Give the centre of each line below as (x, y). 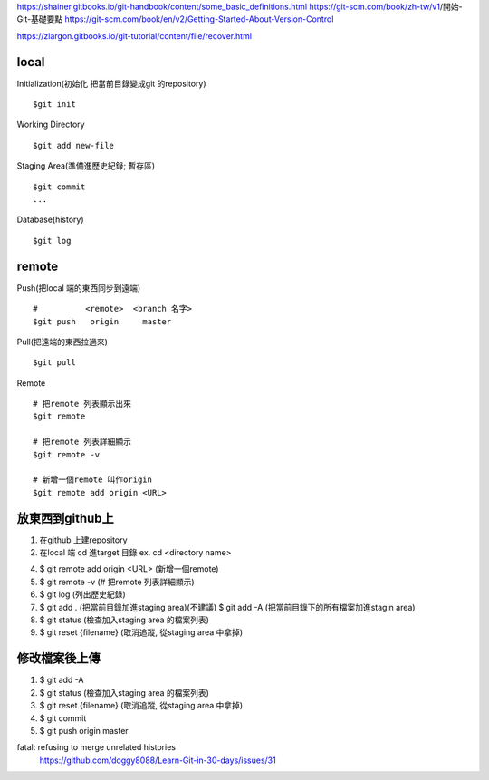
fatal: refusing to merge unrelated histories (96, 747)
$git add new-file (74, 145)
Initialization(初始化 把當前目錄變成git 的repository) (112, 83)
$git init (54, 105)
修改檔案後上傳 (58, 658)
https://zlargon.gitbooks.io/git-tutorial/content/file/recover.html (134, 35)
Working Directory (51, 125)
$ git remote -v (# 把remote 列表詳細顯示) (117, 582)
